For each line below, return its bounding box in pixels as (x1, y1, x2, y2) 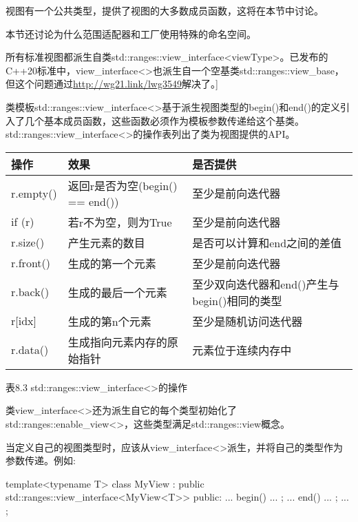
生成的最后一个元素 (67, 284, 167, 300)
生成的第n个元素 (67, 313, 151, 329)
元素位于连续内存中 (192, 342, 292, 358)
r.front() (11, 255, 51, 271)
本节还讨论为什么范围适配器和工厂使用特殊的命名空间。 (6, 26, 256, 41)
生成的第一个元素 (67, 255, 156, 271)
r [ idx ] (11, 313, 36, 329)
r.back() (11, 284, 50, 300)
